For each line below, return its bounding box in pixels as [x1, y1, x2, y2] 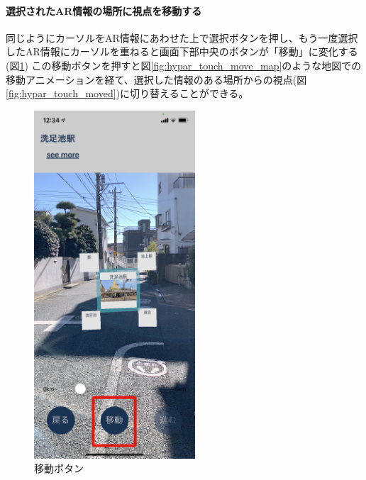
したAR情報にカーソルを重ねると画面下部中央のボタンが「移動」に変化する [6, 44, 358, 59]
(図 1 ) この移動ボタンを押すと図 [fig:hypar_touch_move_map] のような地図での [6, 57, 362, 72]
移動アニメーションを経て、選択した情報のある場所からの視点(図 [6, 72, 307, 86]
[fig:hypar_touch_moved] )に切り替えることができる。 [6, 86, 249, 101]
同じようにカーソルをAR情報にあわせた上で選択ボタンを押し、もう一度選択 [6, 30, 358, 45]
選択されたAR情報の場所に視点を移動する [6, 3, 202, 18]
